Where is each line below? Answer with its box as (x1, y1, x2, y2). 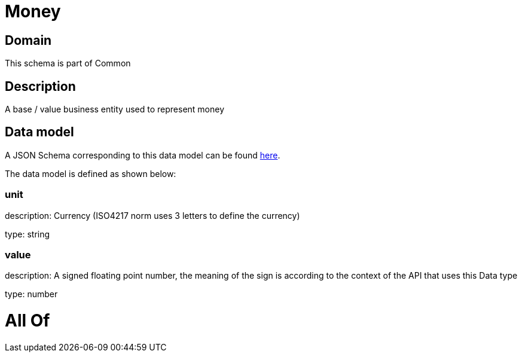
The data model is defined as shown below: (5, 168, 176, 179)
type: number (5, 289, 58, 300)
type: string (5, 228, 50, 239)
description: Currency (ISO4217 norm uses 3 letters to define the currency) (5, 210, 300, 221)
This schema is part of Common (5, 58, 131, 69)
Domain (5, 32, 52, 48)
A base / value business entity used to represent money (5, 104, 225, 115)
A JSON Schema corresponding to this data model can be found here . (5, 149, 280, 160)
